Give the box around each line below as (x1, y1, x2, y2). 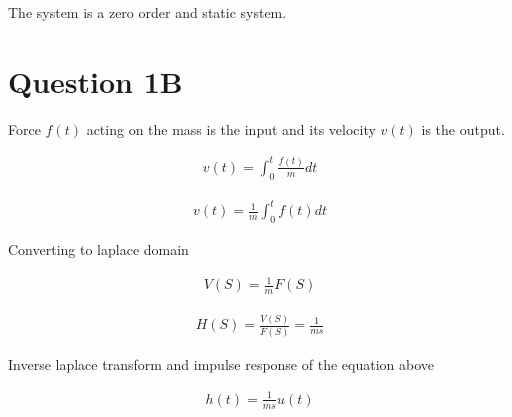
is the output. (421, 118, 505, 139)
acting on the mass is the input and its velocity (86, 118, 376, 139)
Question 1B (8, 60, 183, 101)
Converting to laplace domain (8, 238, 189, 259)
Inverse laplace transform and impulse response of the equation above (8, 353, 434, 374)
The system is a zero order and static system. (8, 2, 287, 22)
